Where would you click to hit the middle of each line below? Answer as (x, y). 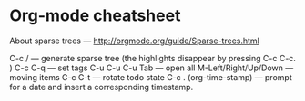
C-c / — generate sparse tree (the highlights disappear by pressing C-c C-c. (152, 58)
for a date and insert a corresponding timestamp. (102, 87)
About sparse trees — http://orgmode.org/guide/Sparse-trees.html (134, 41)
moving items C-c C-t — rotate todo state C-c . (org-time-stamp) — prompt (151, 77)
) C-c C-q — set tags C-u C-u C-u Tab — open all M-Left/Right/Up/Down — (152, 68)
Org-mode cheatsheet (95, 16)
